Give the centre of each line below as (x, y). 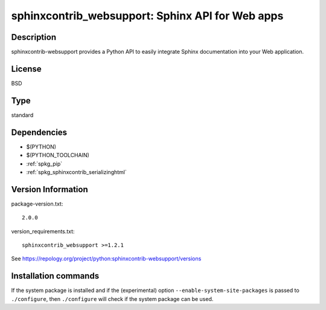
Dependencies (39, 132)
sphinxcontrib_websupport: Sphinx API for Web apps (147, 16)
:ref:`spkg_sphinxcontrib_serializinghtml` (76, 172)
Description (34, 37)
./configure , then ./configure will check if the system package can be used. (112, 299)
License (26, 69)
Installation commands (55, 276)
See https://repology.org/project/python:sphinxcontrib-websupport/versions (106, 259)
